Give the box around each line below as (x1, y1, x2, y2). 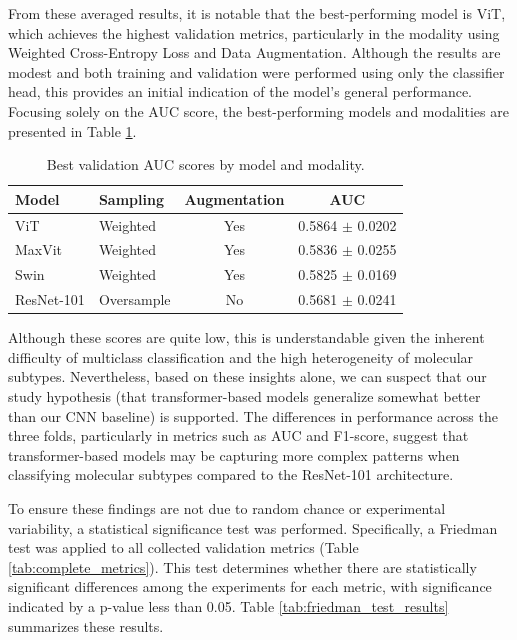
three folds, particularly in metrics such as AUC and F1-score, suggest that (8, 425, 469, 446)
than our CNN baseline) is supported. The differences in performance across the (8, 405, 498, 426)
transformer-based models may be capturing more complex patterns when (8, 444, 460, 465)
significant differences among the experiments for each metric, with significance (8, 576, 492, 597)
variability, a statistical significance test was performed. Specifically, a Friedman (8, 517, 498, 538)
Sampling (98, 188, 164, 209)
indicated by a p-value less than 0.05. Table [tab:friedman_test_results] (8, 595, 449, 616)
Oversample (98, 289, 171, 310)
